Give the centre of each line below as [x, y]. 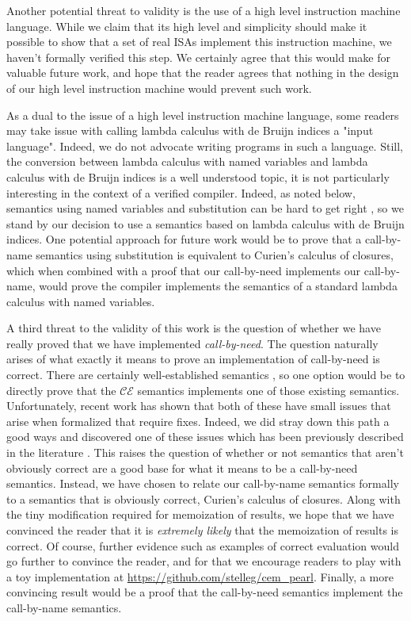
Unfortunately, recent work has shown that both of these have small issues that [199, 406]
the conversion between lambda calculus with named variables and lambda [187, 161]
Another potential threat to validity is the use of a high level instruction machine [204, 10]
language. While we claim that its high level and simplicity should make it [187, 26]
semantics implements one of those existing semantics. [268, 390]
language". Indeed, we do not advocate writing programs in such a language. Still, [205, 146]
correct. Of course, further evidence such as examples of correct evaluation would [203, 545]
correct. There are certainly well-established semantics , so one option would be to [206, 375]
